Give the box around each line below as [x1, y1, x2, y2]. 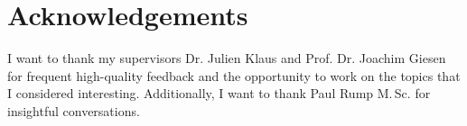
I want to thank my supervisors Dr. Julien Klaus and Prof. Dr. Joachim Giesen [7, 49, 446, 67]
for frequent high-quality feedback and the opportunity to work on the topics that [7, 66, 461, 85]
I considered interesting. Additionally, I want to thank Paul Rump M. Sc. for [7, 84, 431, 103]
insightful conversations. [7, 101, 140, 120]
